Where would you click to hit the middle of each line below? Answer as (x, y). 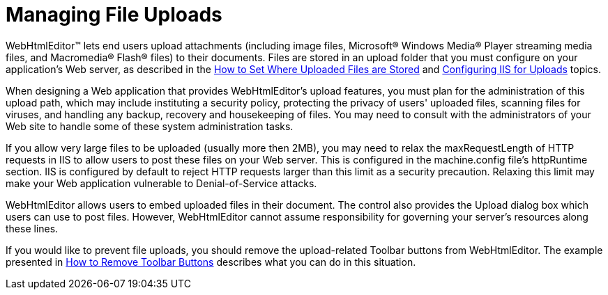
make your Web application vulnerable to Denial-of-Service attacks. (161, 183)
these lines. (32, 228)
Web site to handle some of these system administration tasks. (150, 126)
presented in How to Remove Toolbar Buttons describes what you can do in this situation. (211, 262)
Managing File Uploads (114, 15)
